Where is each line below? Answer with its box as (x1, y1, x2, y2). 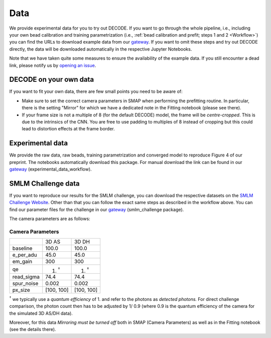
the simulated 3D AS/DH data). (9, 310, 73, 316)
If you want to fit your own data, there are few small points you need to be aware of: (9, 88, 183, 95)
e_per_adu (12, 251, 37, 258)
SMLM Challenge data (9, 179, 80, 188)
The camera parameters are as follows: (9, 216, 90, 222)
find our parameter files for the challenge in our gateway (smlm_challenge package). (9, 206, 184, 213)
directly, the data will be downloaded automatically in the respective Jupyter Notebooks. (9, 46, 192, 52)
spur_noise (12, 280, 39, 287)
